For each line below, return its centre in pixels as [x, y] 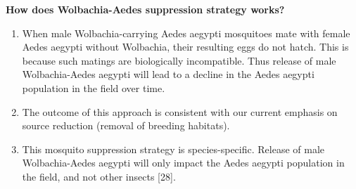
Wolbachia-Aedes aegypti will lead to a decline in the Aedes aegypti [168, 74]
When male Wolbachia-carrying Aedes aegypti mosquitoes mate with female [186, 33]
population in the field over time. [94, 87]
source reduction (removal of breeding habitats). [126, 125]
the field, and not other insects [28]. [99, 176]
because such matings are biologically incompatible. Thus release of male [179, 60]
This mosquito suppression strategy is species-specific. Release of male [173, 149]
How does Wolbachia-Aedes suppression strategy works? [145, 9]
